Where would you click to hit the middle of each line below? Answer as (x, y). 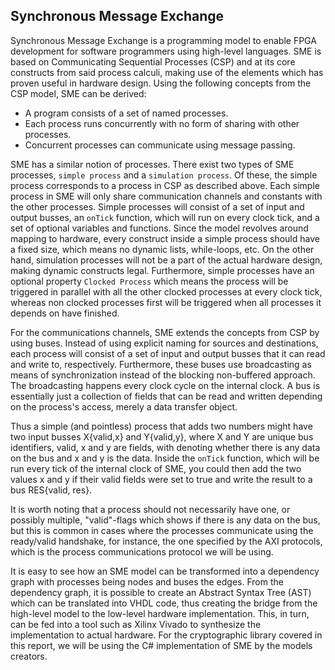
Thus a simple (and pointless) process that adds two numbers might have (161, 426)
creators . (29, 656)
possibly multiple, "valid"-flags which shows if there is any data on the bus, (165, 520)
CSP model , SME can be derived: (78, 93)
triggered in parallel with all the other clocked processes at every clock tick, (166, 291)
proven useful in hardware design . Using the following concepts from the (161, 83)
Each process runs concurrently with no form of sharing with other (162, 123)
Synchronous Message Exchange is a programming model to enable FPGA (163, 40)
